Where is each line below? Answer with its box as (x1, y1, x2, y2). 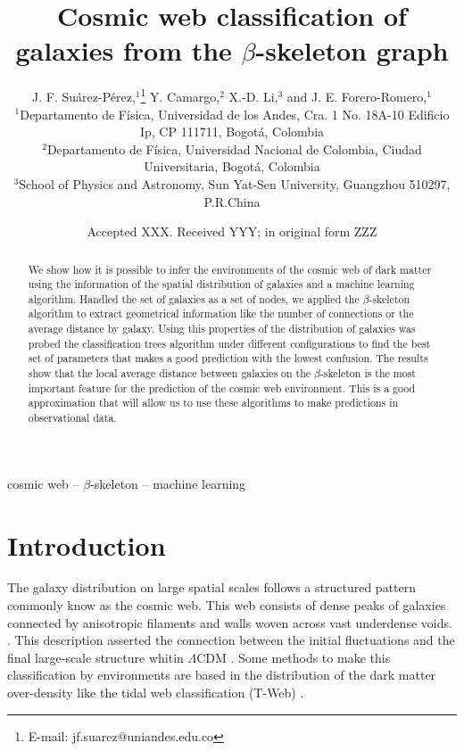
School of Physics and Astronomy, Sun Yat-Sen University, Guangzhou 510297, (19, 174, 451, 193)
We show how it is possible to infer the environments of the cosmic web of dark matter (28, 261, 432, 276)
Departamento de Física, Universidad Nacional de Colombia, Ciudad (46, 139, 422, 158)
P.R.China (203, 192, 261, 210)
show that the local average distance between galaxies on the (28, 366, 311, 381)
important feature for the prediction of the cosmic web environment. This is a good (28, 380, 416, 395)
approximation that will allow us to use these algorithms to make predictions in (28, 395, 399, 410)
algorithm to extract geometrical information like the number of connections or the (28, 306, 414, 321)
